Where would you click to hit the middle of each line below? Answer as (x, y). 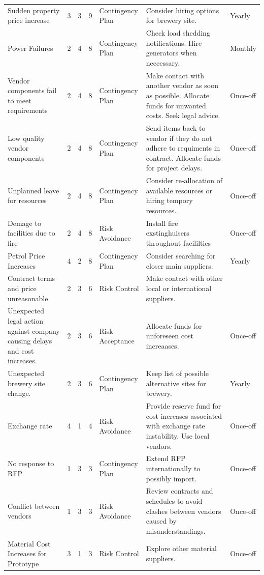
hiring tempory (169, 200)
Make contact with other (184, 278)
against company (34, 330)
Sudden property (34, 10)
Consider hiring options (183, 10)
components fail (32, 90)
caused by (161, 521)
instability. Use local (178, 436)
